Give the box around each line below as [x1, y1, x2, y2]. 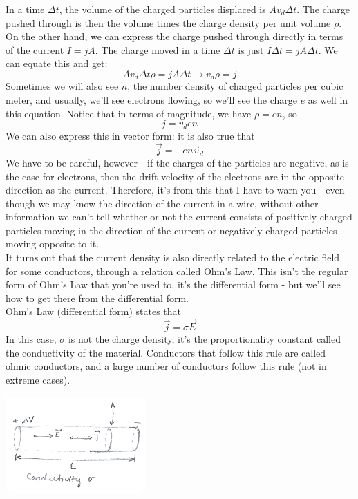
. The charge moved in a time [95, 42, 220, 57]
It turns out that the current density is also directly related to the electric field [6, 250, 340, 265]
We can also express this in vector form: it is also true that [6, 128, 255, 142]
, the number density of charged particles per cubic [127, 79, 343, 93]
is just [238, 42, 264, 57]
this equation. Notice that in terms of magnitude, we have [6, 106, 252, 120]
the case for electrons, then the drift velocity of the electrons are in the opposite [6, 169, 345, 183]
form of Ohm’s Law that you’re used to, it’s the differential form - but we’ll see [6, 277, 341, 292]
